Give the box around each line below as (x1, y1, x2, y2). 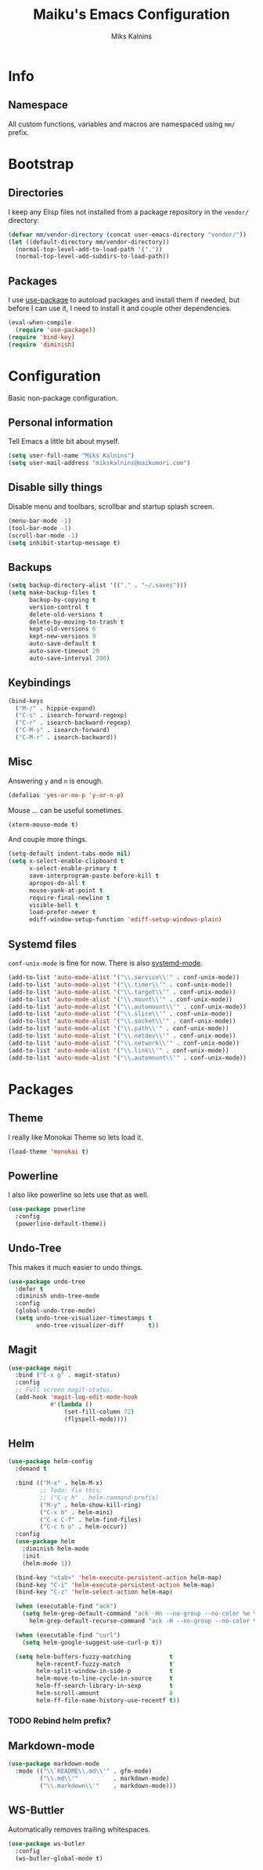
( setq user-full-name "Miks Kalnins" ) (8, 452, 135, 460)
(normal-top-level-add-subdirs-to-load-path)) (15, 253, 170, 261)
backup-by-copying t (28, 595, 96, 604)
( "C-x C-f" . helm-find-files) (39, 1516, 142, 1524)
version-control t (28, 603, 89, 611)
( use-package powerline (8, 1206, 86, 1213)
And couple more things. (8, 835, 88, 844)
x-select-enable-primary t (28, 865, 117, 873)
